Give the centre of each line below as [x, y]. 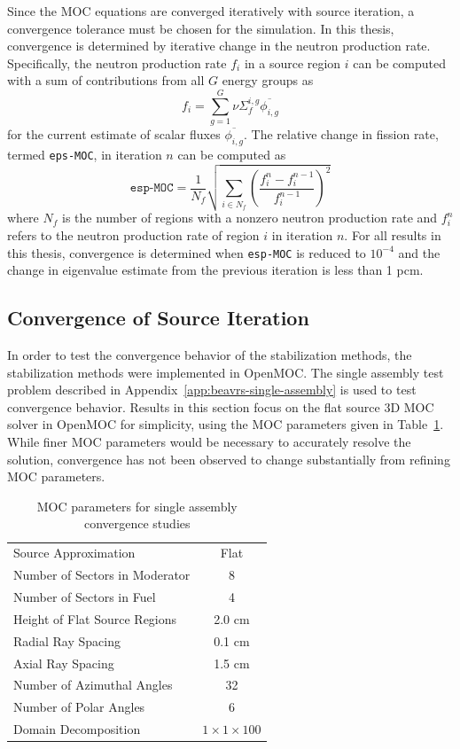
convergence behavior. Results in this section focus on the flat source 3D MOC [221, 406]
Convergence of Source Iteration [158, 318]
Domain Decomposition [77, 729]
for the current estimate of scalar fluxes [114, 134]
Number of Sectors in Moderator [102, 575]
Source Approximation [74, 553]
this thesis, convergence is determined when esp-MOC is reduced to [187, 252]
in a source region [292, 62]
